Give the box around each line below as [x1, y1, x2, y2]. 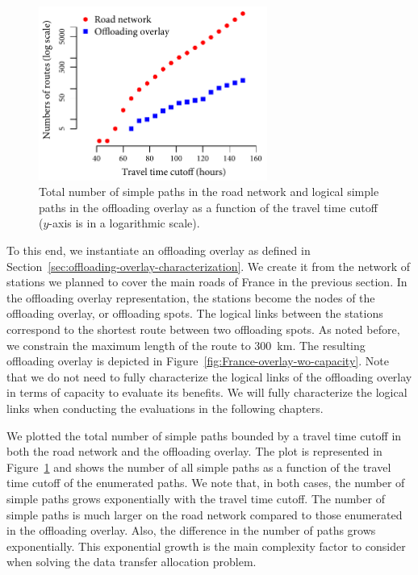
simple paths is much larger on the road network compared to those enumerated [6, 506, 403, 523]
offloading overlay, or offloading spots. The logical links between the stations [6, 305, 383, 322]
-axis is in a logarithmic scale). [48, 215, 200, 231]
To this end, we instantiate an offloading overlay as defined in [6, 242, 311, 259]
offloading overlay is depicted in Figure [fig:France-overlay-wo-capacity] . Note [6, 352, 389, 369]
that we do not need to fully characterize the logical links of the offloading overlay [6, 368, 412, 385]
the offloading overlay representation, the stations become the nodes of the [6, 289, 375, 306]
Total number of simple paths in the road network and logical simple [39, 183, 379, 200]
